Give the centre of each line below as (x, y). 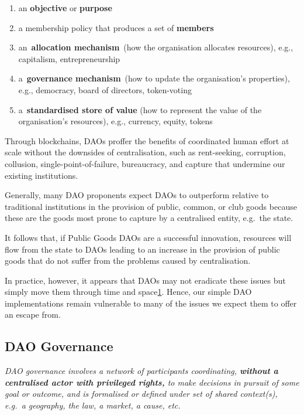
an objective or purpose (65, 8)
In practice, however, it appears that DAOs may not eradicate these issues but (145, 280)
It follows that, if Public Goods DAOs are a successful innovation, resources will (148, 237)
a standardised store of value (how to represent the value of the (140, 109)
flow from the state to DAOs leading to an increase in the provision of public (142, 249)
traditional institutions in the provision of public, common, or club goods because (151, 206)
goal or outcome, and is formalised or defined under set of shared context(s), (141, 394)
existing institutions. (42, 175)
